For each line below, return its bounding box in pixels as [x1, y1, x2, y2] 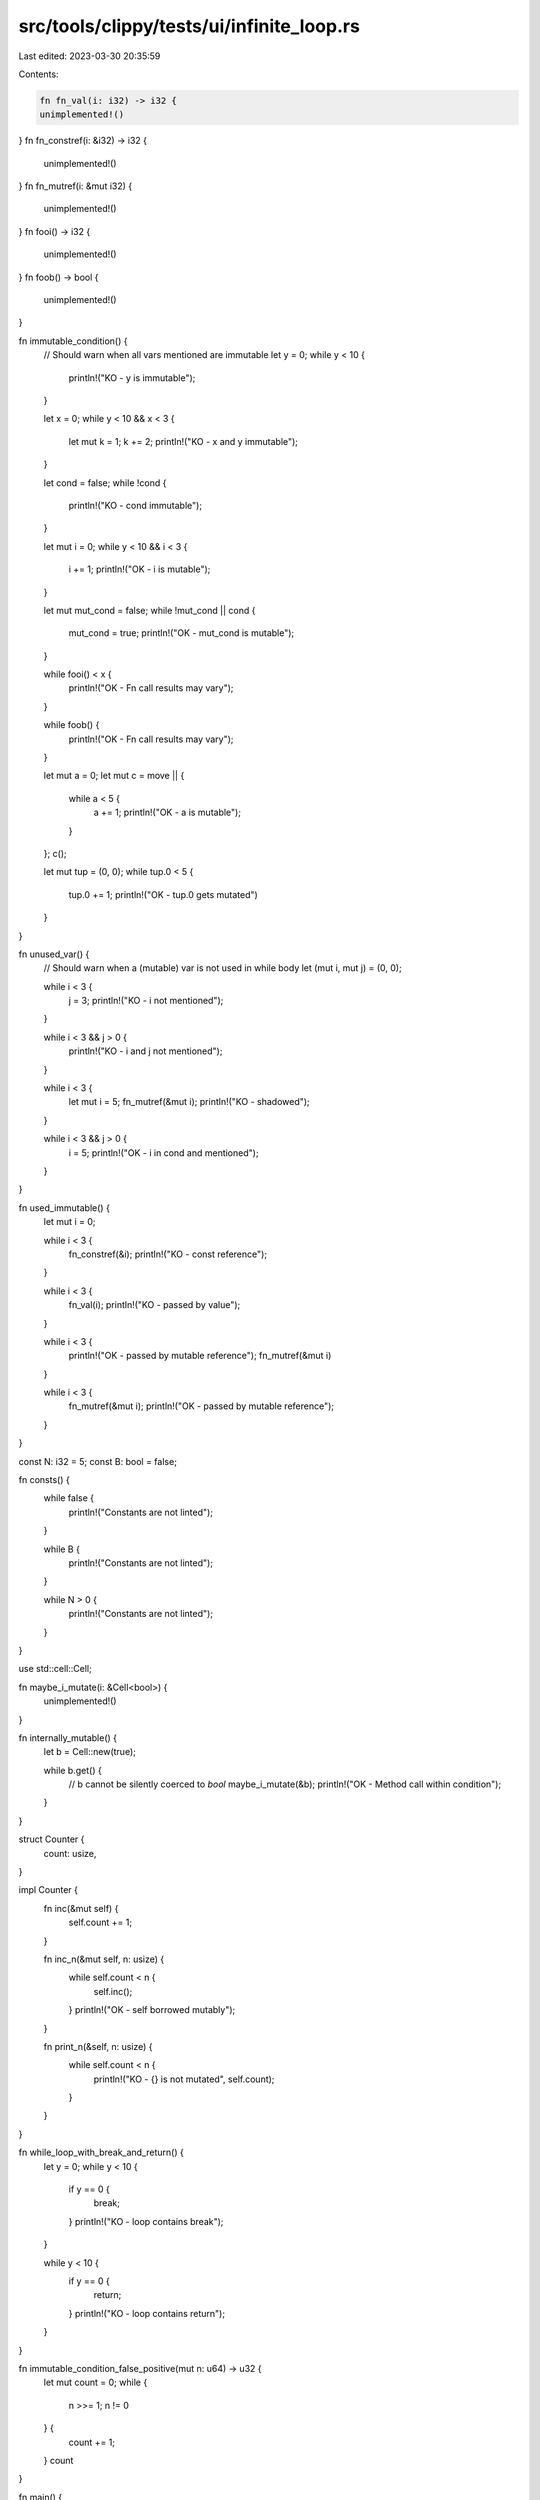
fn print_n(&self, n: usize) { [43, 2040, 154, 2052]
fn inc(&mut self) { [43, 1902, 119, 1914]
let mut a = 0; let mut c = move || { [43, 770, 185, 782]
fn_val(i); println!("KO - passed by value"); [68, 1299, 241, 1311]
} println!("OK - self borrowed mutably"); [68, 2004, 236, 2016]
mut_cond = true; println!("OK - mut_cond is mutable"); [68, 627, 295, 639]
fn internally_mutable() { [18, 1731, 118, 1744]
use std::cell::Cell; [18, 1663, 92, 1675]
